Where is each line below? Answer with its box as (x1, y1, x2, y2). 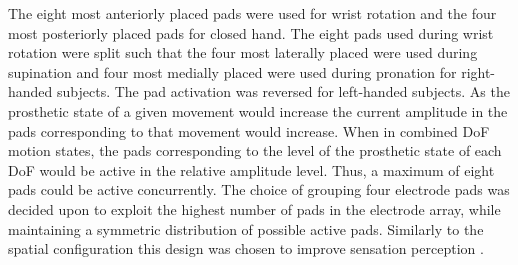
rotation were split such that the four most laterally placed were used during (8, 42, 478, 63)
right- (461, 61, 496, 82)
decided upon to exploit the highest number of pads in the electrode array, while (8, 198, 501, 219)
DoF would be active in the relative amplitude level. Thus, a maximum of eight (8, 159, 495, 180)
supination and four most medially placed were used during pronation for (8, 61, 457, 82)
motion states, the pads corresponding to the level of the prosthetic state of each (8, 140, 502, 161)
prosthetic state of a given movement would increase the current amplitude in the (8, 100, 508, 121)
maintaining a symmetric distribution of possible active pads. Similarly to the (8, 218, 484, 239)
